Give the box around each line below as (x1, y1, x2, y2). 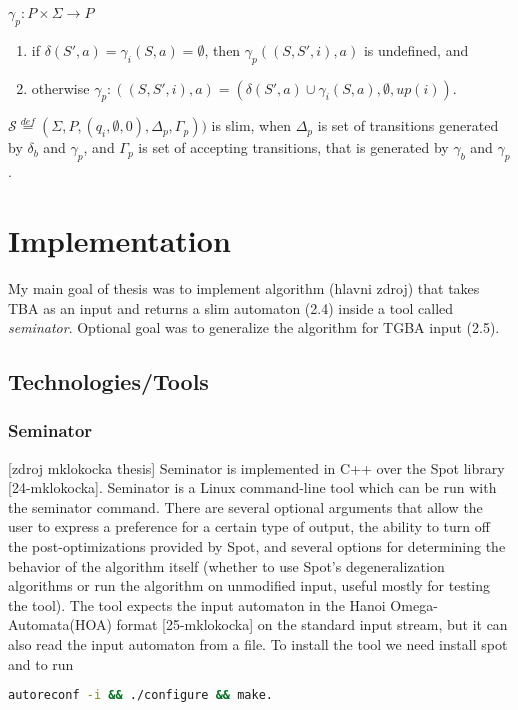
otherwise (31, 77, 90, 98)
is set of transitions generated (317, 115, 499, 136)
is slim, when (211, 115, 292, 136)
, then (204, 39, 241, 60)
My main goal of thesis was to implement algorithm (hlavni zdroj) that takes (8, 277, 480, 298)
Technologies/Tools (8, 366, 209, 397)
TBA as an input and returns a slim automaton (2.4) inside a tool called (8, 297, 454, 318)
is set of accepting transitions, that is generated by (138, 137, 449, 158)
